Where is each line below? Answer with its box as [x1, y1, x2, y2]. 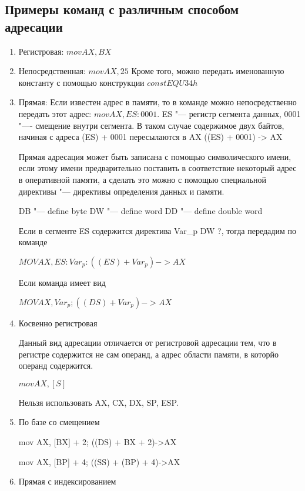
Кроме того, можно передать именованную [131, 65, 284, 77]
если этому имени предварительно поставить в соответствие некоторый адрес [18, 162, 297, 174]
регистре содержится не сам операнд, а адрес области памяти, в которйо [18, 348, 279, 360]
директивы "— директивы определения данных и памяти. [18, 185, 224, 197]
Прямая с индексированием [18, 475, 116, 487]
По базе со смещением [18, 416, 100, 428]
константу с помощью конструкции [18, 76, 145, 88]
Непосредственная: [18, 65, 86, 77]
